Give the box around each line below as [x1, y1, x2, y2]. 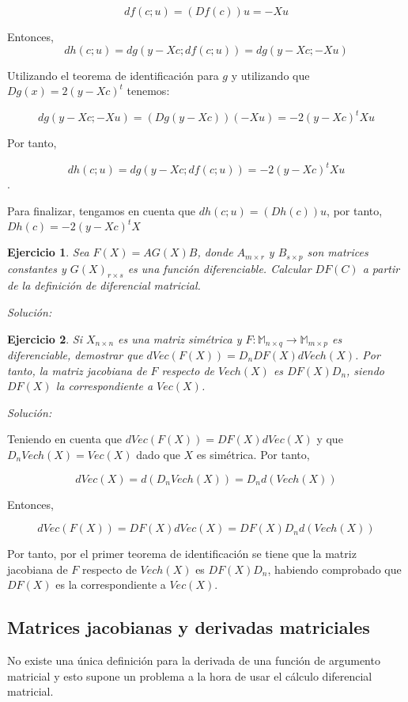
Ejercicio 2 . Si [7, 330, 82, 347]
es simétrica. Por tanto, [196, 446, 310, 462]
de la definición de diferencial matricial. [7, 277, 201, 294]
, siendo [346, 362, 385, 378]
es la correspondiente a [55, 576, 166, 593]
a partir [362, 260, 400, 276]
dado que [136, 446, 180, 462]
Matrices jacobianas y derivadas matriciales [7, 615, 370, 639]
